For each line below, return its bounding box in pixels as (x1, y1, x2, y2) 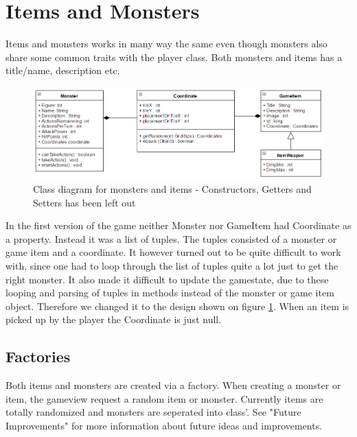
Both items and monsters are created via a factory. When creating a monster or (5, 378, 341, 392)
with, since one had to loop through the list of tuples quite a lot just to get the (5, 258, 338, 272)
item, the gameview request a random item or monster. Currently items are (5, 391, 323, 405)
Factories (5, 346, 71, 367)
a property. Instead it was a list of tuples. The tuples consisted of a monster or (5, 231, 337, 246)
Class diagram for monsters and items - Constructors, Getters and (33, 181, 312, 196)
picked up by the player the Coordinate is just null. (5, 312, 222, 327)
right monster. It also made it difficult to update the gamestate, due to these (5, 272, 329, 286)
